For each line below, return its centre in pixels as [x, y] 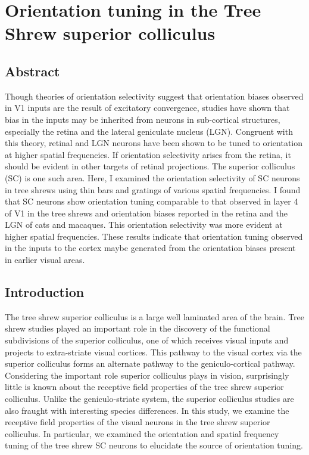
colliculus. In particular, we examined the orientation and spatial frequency [142, 433]
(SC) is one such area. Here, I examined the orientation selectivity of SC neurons [152, 177]
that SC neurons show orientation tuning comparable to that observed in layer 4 [152, 201]
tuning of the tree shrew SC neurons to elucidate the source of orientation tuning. [154, 445]
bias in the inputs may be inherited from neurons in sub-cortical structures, [143, 119]
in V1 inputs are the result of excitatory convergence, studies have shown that [147, 108]
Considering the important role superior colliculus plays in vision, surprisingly [147, 375]
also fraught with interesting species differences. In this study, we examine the [147, 410]
